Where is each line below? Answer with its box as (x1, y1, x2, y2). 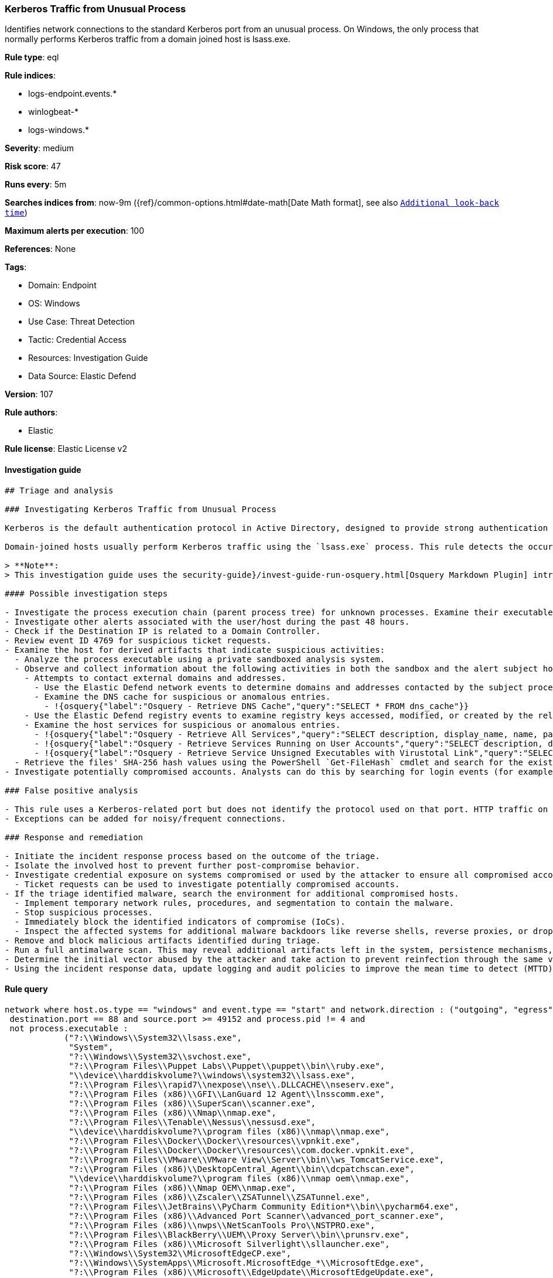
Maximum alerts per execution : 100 (5, 226, 145, 236)
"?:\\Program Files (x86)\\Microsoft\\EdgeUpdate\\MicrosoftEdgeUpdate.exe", (69, 1267, 435, 1277)
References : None (5, 244, 76, 254)
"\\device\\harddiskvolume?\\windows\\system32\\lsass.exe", (69, 1070, 356, 1080)
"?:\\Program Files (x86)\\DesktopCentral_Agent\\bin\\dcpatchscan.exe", (69, 1164, 415, 1174)
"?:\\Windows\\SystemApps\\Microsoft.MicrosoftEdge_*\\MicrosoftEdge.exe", (69, 1257, 425, 1267)
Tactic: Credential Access (28, 335, 127, 345)
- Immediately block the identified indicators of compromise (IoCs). (14, 916, 346, 926)
